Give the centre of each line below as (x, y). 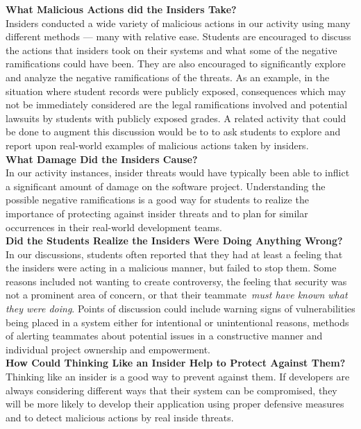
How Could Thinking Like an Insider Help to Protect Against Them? (176, 363)
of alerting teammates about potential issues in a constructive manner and (164, 336)
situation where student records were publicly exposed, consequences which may (176, 91)
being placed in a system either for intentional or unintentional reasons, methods (177, 322)
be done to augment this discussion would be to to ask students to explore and (173, 132)
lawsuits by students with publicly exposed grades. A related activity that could (176, 118)
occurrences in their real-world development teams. (114, 227)
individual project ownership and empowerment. (108, 349)
